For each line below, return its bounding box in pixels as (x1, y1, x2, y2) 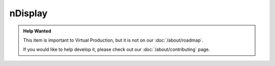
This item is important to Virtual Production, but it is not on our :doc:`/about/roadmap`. (23, 37, 204, 43)
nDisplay (9, 8, 48, 19)
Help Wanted (23, 28, 51, 34)
